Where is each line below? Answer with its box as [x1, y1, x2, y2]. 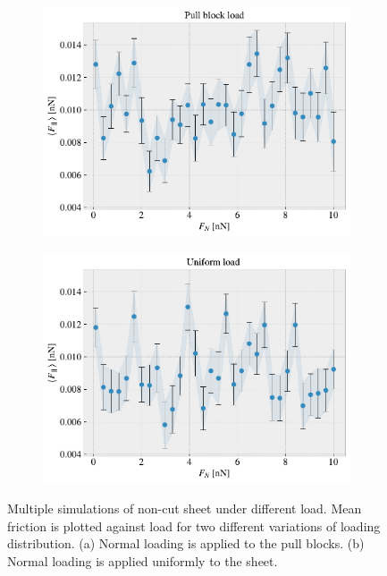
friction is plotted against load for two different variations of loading [7, 516, 381, 535]
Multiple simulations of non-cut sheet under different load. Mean [7, 499, 362, 518]
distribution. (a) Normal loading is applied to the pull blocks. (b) [7, 534, 365, 553]
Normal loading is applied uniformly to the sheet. [7, 551, 278, 570]
